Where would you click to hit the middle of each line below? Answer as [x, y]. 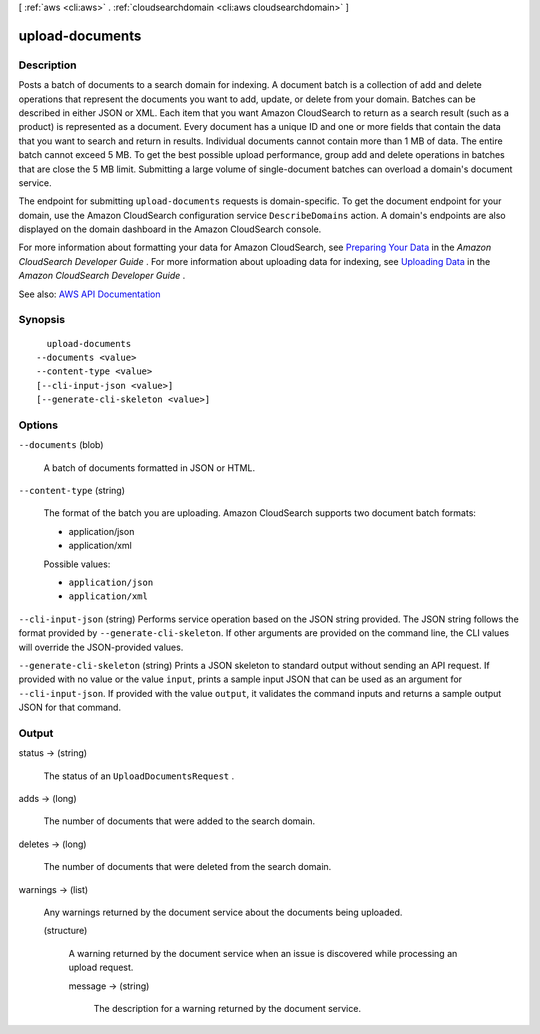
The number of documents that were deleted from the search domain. [187, 867]
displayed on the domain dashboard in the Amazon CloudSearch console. [170, 229]
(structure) [65, 931]
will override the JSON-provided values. [101, 647]
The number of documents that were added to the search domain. [179, 821]
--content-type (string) [71, 491]
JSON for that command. [70, 707]
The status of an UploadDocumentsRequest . [139, 776]
